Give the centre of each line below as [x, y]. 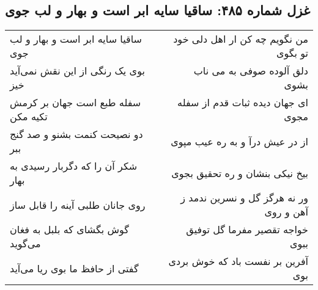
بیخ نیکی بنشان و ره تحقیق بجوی [240, 173]
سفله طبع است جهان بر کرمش [76, 103]
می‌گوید [25, 244]
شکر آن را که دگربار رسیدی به [74, 166]
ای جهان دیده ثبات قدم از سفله [243, 103]
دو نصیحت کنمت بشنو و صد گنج [76, 134]
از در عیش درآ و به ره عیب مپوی [239, 141]
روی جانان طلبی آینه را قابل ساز [78, 205]
